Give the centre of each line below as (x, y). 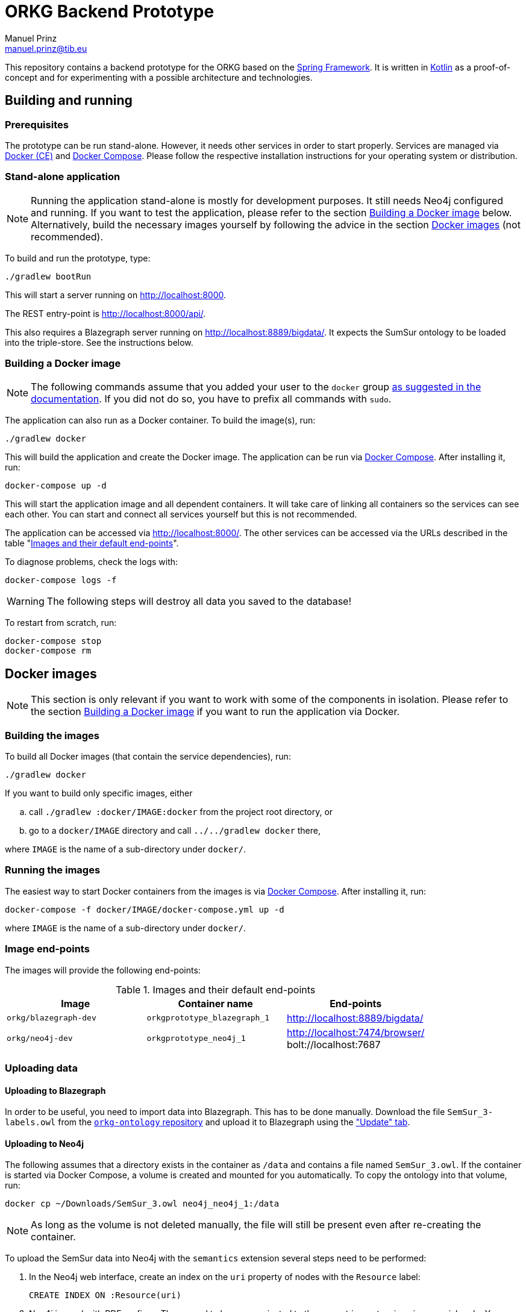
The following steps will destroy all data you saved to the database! (199, 601)
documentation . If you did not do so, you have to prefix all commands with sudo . (211, 399)
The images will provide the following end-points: (103, 970)
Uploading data (41, 1068)
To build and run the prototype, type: (78, 258)
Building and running (69, 101)
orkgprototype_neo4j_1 (196, 1039)
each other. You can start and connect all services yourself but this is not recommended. (181, 514)
